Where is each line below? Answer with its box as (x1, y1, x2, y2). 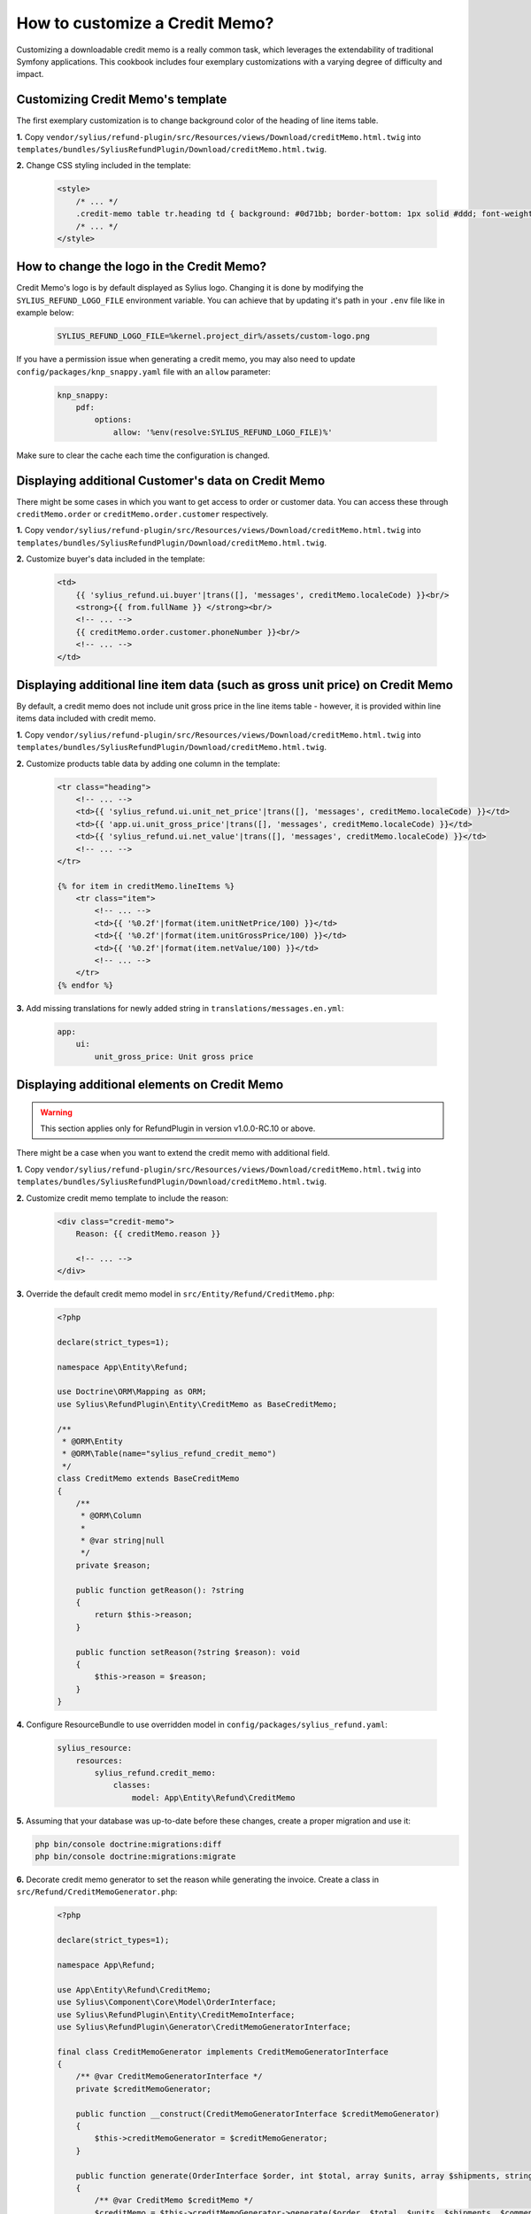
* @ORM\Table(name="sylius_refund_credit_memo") (62, 1449, 277, 1459)
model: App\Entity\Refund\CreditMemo (131, 1792, 296, 1802)
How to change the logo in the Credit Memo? (16, 259, 267, 275)
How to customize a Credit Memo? (16, 13, 274, 33)
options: (94, 414, 133, 425)
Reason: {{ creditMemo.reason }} (75, 1228, 221, 1239)
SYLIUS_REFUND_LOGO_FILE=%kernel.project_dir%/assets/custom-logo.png (57, 331, 371, 341)
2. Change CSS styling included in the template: (16, 160, 192, 171)
